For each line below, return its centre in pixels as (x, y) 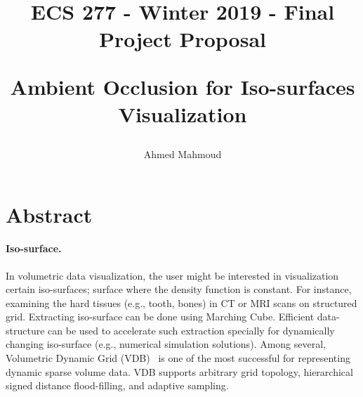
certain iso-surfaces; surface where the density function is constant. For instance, (179, 289)
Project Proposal (183, 39)
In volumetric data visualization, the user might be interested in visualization (172, 275)
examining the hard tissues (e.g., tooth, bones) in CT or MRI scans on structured (181, 302)
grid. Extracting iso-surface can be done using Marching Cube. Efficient (160, 317)
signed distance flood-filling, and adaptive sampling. (117, 385)
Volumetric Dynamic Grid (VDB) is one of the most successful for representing (178, 358)
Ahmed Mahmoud (183, 154)
